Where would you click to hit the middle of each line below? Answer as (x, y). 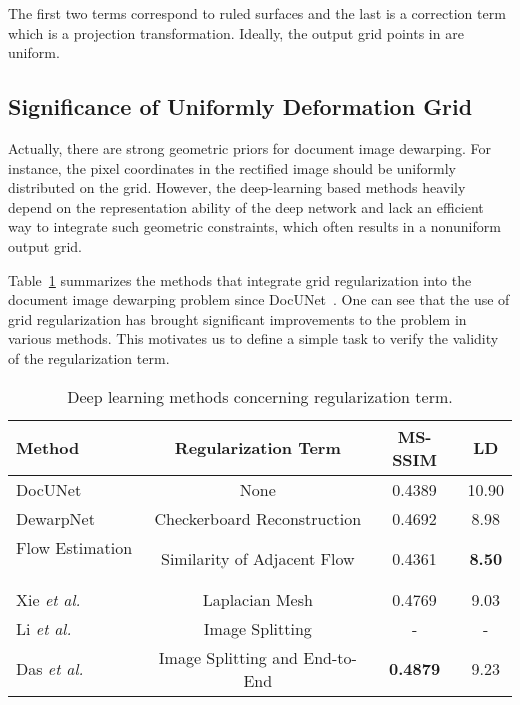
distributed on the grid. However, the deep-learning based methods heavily (237, 187)
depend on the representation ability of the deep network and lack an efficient (246, 206)
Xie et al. (48, 599)
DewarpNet (55, 518)
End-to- (330, 657)
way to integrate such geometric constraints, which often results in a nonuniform (254, 226)
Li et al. (44, 628)
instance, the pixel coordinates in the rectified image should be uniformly (232, 167)
